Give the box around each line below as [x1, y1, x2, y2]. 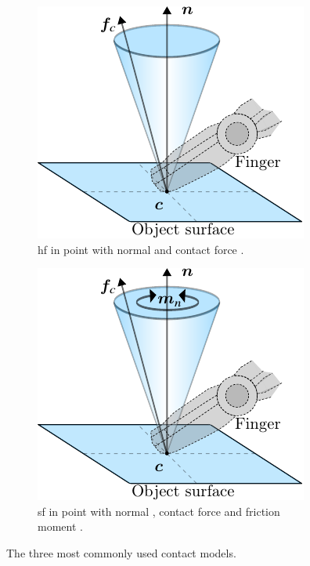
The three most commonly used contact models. [6, 544, 236, 561]
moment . [38, 518, 83, 535]
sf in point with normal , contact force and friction [38, 503, 280, 519]
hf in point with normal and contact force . [38, 241, 244, 257]
